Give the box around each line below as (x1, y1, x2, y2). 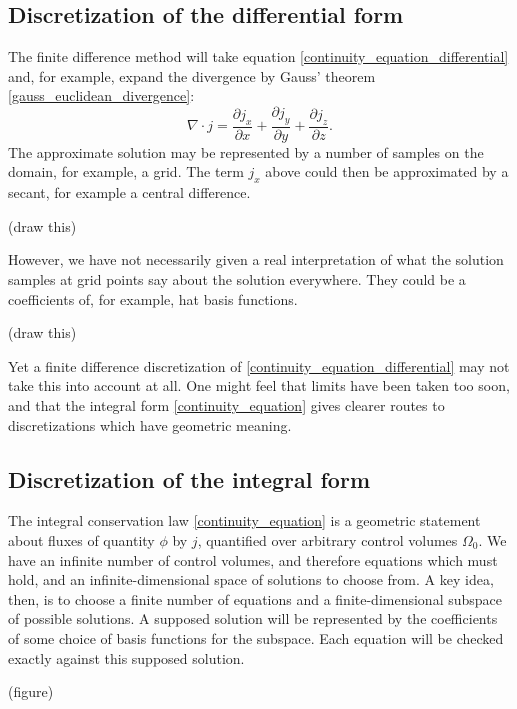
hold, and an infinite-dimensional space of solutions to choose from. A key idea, (8, 569, 494, 590)
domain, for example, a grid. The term (8, 161, 244, 182)
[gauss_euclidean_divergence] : (8, 85, 195, 106)
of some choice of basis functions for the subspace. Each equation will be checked (8, 627, 504, 648)
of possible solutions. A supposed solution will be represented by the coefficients (8, 608, 498, 629)
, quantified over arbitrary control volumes (197, 529, 458, 550)
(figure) (8, 681, 54, 702)
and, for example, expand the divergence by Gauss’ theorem (8, 65, 376, 86)
